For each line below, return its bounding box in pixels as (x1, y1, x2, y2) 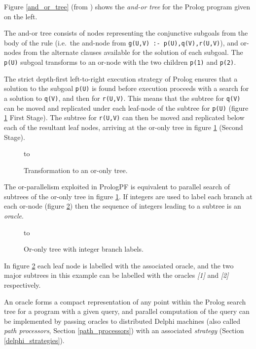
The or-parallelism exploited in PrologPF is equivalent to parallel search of (4, 181, 230, 192)
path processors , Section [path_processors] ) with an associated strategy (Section (4, 325, 244, 336)
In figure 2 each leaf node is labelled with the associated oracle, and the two (4, 260, 234, 270)
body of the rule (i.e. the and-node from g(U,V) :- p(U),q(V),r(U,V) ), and (4, 37, 238, 47)
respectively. (4, 280, 41, 290)
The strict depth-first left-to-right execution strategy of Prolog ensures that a (4, 73, 238, 84)
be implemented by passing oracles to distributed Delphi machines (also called (4, 315, 241, 326)
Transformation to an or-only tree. (24, 165, 128, 175)
